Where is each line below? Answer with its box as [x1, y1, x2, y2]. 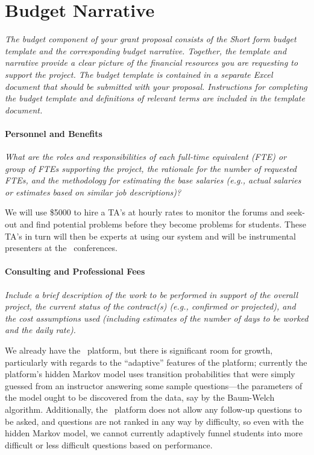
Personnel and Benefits [5, 127, 102, 139]
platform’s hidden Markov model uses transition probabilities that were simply [5, 367, 295, 380]
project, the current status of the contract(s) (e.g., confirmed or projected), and [5, 300, 296, 313]
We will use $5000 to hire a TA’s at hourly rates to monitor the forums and [5, 206, 284, 218]
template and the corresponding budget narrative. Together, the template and [5, 44, 287, 57]
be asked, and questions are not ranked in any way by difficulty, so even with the [5, 415, 304, 427]
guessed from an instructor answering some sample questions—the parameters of [5, 379, 303, 392]
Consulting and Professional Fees [5, 265, 145, 278]
